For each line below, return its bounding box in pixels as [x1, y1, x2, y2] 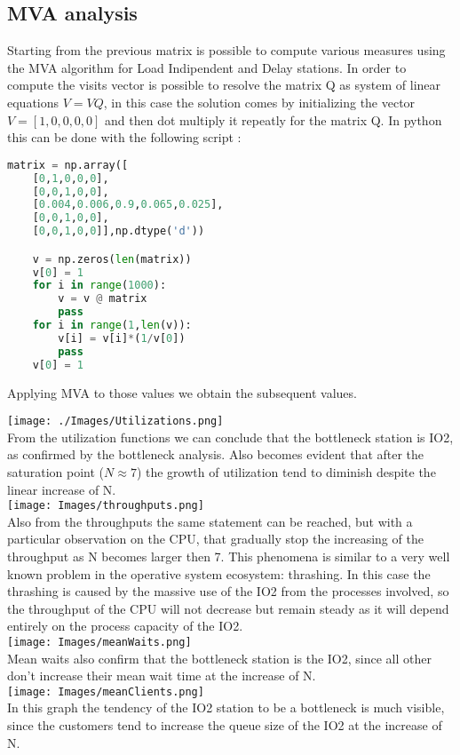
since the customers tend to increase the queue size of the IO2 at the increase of [7, 716, 442, 735]
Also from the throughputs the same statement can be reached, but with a [7, 512, 413, 530]
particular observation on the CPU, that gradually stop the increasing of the [7, 529, 424, 548]
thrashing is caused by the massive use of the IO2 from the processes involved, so [7, 582, 449, 600]
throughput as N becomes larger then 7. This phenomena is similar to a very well [7, 547, 450, 566]
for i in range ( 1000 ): [32, 279, 167, 292]
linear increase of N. [7, 480, 116, 498]
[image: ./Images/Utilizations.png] [7, 415, 224, 428]
